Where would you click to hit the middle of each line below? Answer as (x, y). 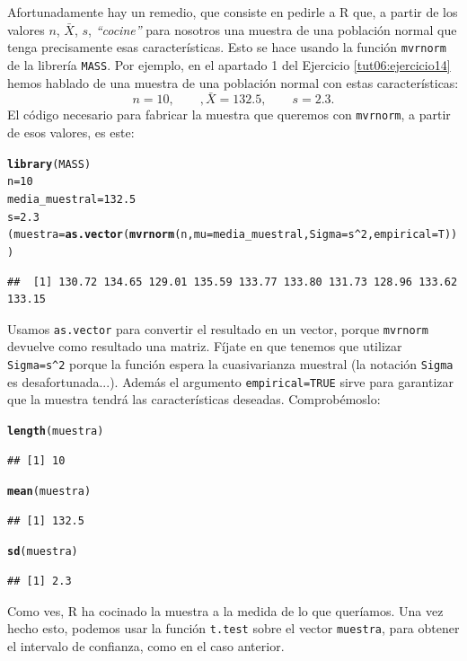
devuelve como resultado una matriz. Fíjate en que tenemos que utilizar (205, 346)
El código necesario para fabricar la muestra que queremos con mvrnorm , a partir (229, 115)
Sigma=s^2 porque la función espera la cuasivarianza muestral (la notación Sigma (230, 363)
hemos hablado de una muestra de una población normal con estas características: (233, 82)
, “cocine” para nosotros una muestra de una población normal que (273, 29)
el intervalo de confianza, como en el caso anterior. (146, 645)
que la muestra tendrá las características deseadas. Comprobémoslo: (194, 399)
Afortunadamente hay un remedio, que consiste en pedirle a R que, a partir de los (233, 12)
